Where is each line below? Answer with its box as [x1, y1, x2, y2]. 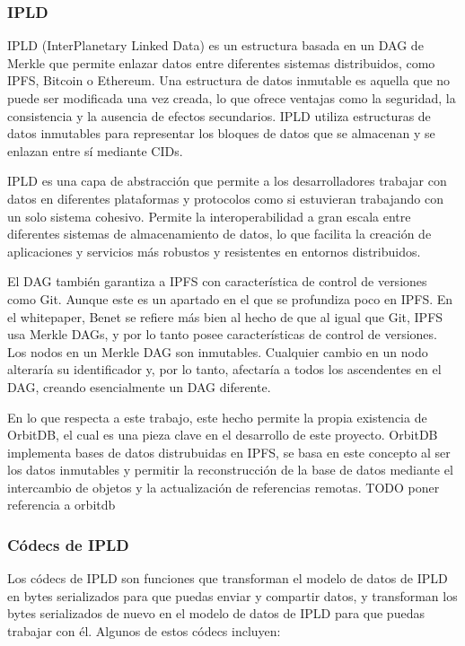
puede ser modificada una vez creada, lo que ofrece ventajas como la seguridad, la [7, 89, 456, 107]
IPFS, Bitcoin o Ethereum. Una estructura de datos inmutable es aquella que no [7, 71, 451, 90]
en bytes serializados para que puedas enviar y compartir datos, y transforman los [7, 586, 458, 605]
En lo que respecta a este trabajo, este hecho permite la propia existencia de [7, 407, 427, 426]
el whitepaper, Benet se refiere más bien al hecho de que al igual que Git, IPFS [7, 307, 443, 326]
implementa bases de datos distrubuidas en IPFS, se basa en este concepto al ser [7, 442, 451, 461]
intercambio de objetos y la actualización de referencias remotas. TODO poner [7, 477, 440, 496]
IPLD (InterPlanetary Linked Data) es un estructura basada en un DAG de [7, 36, 424, 55]
